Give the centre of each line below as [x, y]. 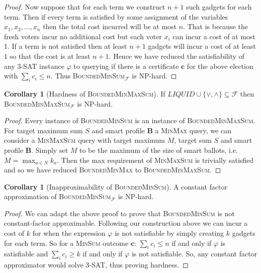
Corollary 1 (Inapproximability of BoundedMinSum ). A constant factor [116, 186]
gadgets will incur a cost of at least [202, 46]
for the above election [220, 66]
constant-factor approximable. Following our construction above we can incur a [126, 223]
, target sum [193, 140]
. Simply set [50, 150]
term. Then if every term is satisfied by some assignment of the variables [116, 16]
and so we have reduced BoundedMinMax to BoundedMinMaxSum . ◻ [113, 170]
